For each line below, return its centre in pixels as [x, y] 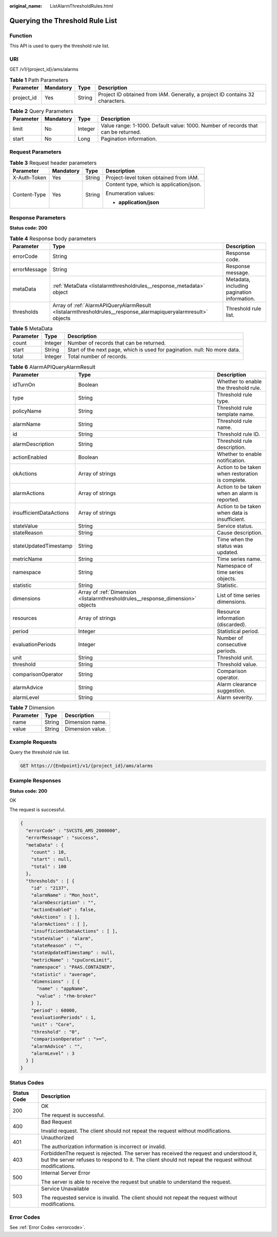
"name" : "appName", [62, 989]
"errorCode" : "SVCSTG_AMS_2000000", [73, 830]
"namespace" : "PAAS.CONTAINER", [73, 967]
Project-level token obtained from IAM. [152, 177]
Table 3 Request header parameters [53, 163]
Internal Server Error [66, 1173]
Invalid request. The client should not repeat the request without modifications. [136, 1131]
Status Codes [27, 1083]
